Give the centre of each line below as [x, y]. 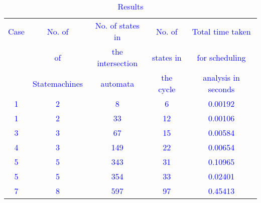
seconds [221, 89]
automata [117, 83]
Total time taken [221, 31]
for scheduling [221, 57]
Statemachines [58, 83]
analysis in [221, 77]
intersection [117, 63]
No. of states [117, 25]
